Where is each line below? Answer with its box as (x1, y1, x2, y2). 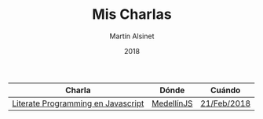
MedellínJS (152, 98, 193, 109)
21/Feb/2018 (199, 98, 251, 109)
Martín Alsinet (109, 31, 155, 41)
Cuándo (210, 85, 241, 96)
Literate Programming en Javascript (12, 98, 144, 109)
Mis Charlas (92, 5, 172, 23)
